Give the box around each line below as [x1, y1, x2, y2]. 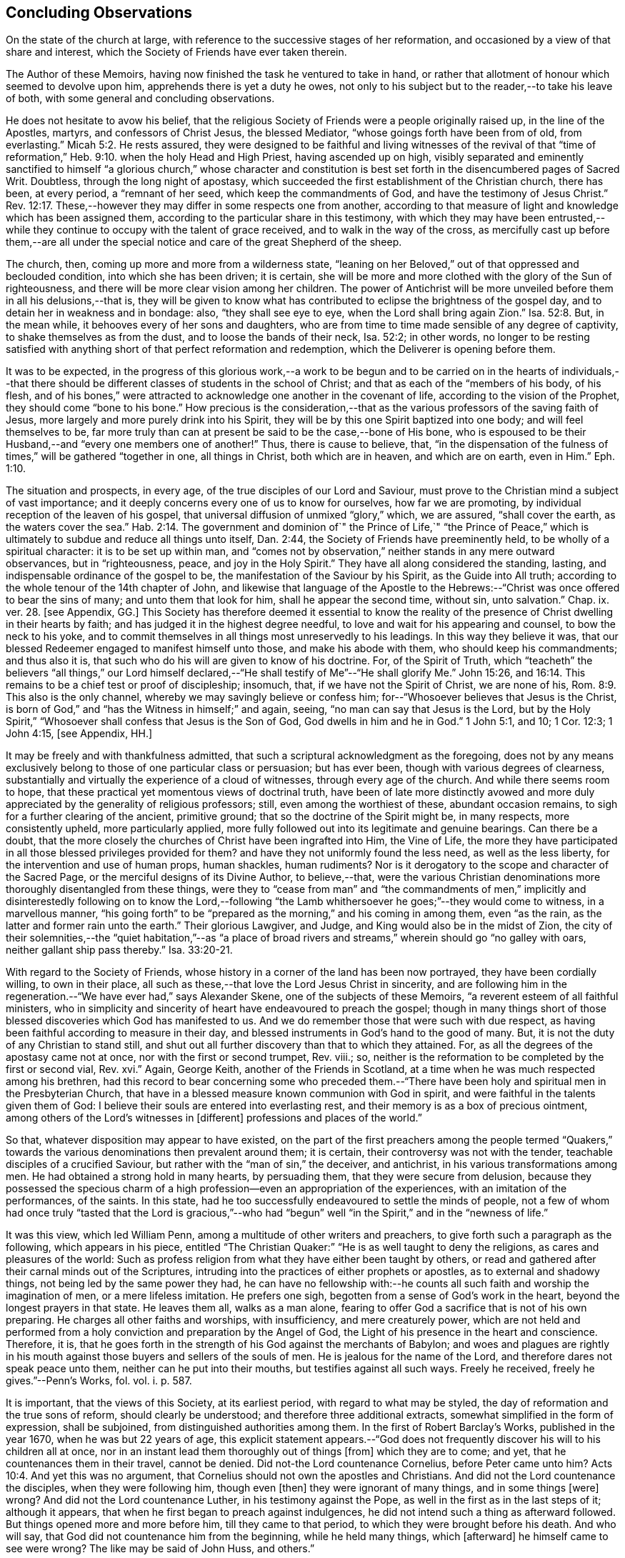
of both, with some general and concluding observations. [6, 92, 275, 105]
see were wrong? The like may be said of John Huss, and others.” [6, 1542, 315, 1555]
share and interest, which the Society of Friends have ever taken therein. [6, 46, 347, 59]
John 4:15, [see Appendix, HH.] [6, 727, 153, 740]
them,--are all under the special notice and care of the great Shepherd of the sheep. [6, 236, 402, 249]
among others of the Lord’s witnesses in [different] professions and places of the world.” [6, 1112, 422, 1124]
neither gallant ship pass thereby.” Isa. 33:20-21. [6, 944, 233, 957]
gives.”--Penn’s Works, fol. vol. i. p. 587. [6, 1374, 192, 1387]
